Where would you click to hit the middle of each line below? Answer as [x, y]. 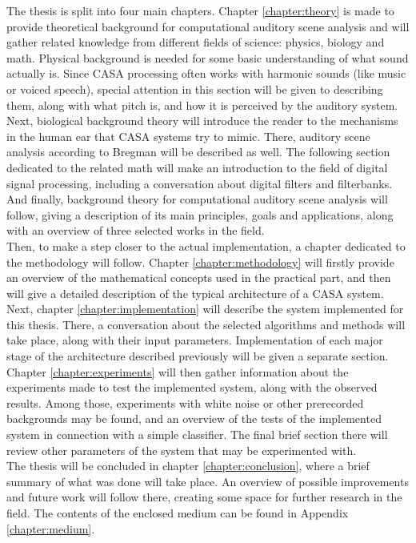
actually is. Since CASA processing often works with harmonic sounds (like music [206, 73]
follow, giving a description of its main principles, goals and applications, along [200, 214]
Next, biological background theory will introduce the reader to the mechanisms [202, 121]
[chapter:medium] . [51, 528]
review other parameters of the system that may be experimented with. [182, 450]
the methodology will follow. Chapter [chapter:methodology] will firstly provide [200, 261]
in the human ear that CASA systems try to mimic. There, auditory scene [188, 136]
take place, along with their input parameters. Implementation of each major [195, 340]
